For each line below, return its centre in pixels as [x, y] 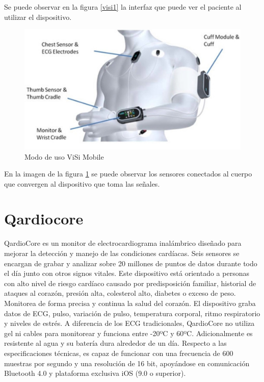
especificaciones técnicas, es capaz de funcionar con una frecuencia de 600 [119, 353]
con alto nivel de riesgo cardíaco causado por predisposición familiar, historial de [130, 283]
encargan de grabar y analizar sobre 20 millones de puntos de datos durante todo [131, 263]
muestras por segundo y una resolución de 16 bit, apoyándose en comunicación [127, 363]
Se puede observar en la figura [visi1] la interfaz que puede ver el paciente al [123, 7]
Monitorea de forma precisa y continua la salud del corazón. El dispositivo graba [130, 303]
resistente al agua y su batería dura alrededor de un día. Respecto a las [115, 343]
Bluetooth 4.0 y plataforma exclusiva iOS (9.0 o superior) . [95, 373]
